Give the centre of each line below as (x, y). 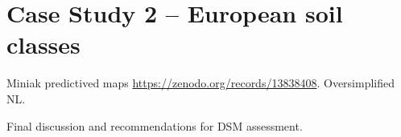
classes (43, 44)
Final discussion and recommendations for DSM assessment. (155, 125)
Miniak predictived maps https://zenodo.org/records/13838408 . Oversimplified (201, 83)
